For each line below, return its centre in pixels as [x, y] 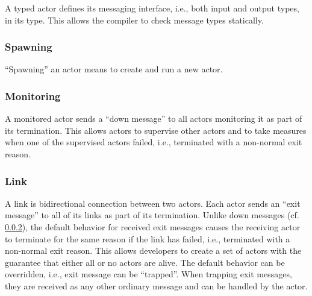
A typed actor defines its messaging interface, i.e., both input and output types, [152, 8]
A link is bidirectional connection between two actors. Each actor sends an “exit [153, 203]
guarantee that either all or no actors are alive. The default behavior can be [145, 262]
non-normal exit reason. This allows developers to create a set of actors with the [153, 250]
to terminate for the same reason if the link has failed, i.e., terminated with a [148, 238]
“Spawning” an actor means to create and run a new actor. [114, 69]
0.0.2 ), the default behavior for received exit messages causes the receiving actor [153, 227]
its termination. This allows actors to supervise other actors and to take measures [156, 130]
